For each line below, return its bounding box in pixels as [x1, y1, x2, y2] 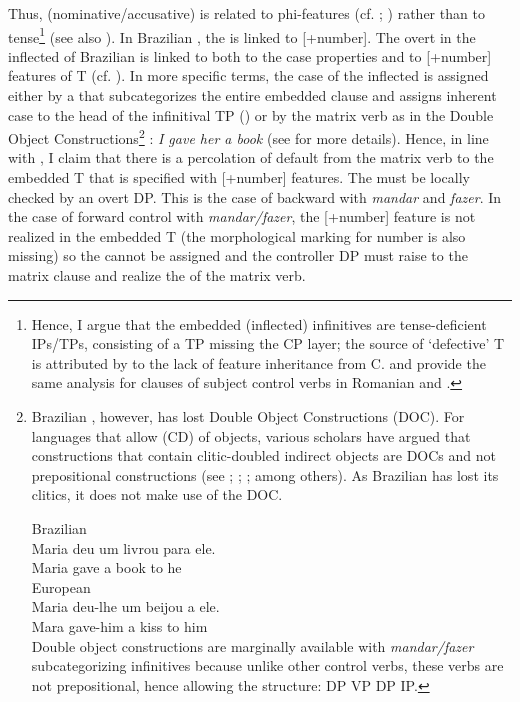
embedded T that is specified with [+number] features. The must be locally [8, 167, 470, 188]
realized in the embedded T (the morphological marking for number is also [8, 225, 466, 246]
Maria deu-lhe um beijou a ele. [31, 596, 220, 617]
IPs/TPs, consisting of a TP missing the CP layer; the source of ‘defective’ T [31, 333, 505, 354]
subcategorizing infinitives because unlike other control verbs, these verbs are [31, 655, 504, 676]
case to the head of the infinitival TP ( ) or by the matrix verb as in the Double [8, 104, 494, 125]
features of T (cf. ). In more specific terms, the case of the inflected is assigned [8, 65, 489, 86]
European [31, 576, 91, 597]
